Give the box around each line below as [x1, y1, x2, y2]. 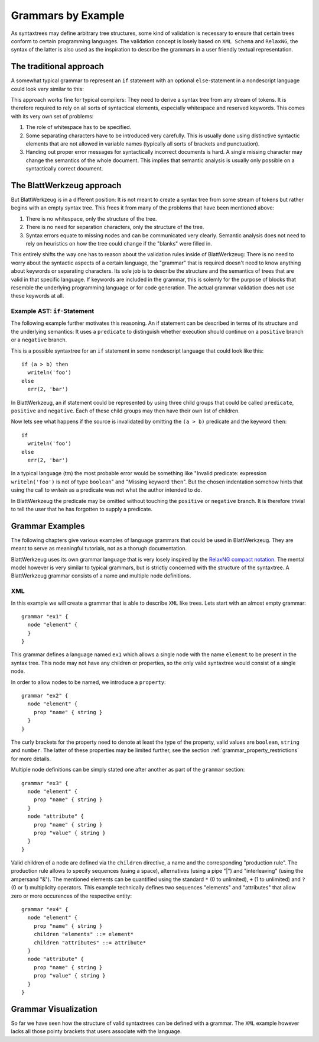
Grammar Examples [11, 521, 85, 531]
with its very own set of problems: [11, 112, 94, 120]
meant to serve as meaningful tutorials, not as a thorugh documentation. [11, 545, 187, 552]
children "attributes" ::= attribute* [33, 939, 147, 946]
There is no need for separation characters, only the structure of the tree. [25, 224, 204, 231]
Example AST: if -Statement [11, 307, 95, 315]
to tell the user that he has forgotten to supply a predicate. [11, 505, 153, 512]
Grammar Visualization [11, 1004, 97, 1014]
